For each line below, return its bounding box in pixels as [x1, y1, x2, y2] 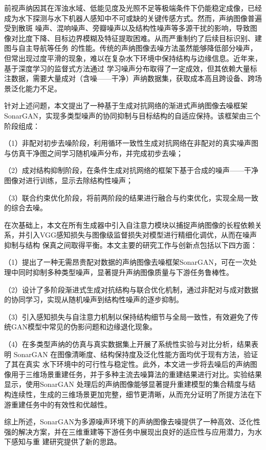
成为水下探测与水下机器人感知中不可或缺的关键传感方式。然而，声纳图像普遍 [4, 12, 262, 23]
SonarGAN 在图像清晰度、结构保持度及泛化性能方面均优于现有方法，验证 [13, 348, 258, 359]
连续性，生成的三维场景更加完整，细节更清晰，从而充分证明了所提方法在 [11, 389, 255, 399]
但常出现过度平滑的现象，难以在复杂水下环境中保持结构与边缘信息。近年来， [4, 52, 262, 63]
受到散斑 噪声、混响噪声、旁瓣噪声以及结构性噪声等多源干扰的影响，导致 [4, 23, 250, 33]
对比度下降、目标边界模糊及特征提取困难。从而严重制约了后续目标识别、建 [11, 32, 262, 43]
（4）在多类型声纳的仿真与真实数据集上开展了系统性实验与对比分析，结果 [4, 339, 251, 349]
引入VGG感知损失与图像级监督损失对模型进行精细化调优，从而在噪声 [25, 229, 257, 240]
